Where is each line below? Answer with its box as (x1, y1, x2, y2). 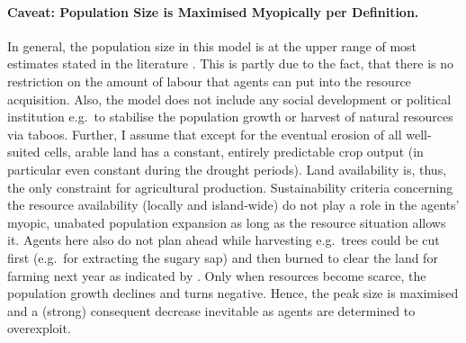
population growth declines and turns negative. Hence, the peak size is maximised (7, 284, 459, 302)
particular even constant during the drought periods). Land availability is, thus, (7, 159, 447, 178)
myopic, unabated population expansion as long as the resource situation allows (7, 212, 446, 231)
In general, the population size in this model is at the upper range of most (7, 36, 417, 55)
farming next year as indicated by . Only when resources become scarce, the (7, 266, 426, 284)
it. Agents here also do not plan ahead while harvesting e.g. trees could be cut (7, 230, 440, 249)
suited (7, 142, 40, 161)
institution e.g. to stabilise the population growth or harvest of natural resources (7, 107, 453, 126)
